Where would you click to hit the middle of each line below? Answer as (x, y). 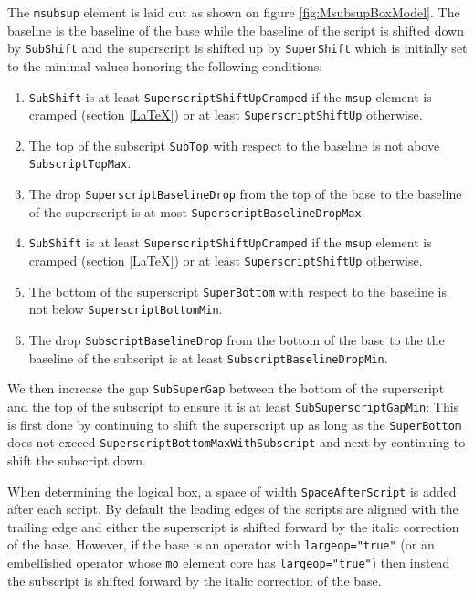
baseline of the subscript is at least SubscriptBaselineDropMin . (208, 357)
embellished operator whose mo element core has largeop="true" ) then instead (229, 563)
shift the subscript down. (77, 460)
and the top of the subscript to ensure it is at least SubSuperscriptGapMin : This (233, 407)
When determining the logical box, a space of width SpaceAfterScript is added (232, 491)
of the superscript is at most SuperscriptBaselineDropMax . (197, 211)
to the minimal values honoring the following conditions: (165, 65)
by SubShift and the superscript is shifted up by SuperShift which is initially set (237, 48)
